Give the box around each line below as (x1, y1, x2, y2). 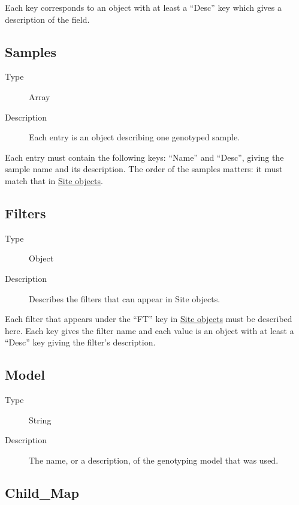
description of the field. (5, 13, 90, 25)
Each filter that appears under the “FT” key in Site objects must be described (5, 312, 292, 325)
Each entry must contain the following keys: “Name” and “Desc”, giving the (5, 151, 284, 163)
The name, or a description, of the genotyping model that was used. (29, 453, 279, 466)
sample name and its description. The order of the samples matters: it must (5, 163, 283, 175)
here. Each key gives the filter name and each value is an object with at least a (5, 324, 294, 336)
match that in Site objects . (5, 174, 103, 187)
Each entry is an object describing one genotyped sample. (29, 131, 240, 143)
